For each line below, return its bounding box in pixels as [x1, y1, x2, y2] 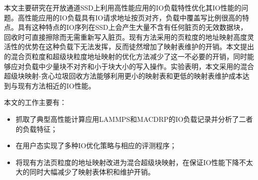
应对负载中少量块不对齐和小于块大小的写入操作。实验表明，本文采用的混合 [10, 61, 254, 71]
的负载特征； [15, 123, 58, 134]
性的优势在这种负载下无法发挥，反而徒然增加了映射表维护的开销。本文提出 [10, 41, 254, 52]
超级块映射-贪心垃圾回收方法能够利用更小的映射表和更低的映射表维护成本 [4, 71, 243, 81]
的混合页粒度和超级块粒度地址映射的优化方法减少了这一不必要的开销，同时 [4, 51, 247, 61]
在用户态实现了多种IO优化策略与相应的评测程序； [15, 140, 177, 151]
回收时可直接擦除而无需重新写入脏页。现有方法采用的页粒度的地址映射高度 [4, 31, 247, 42]
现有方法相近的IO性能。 [17, 80, 95, 90]
